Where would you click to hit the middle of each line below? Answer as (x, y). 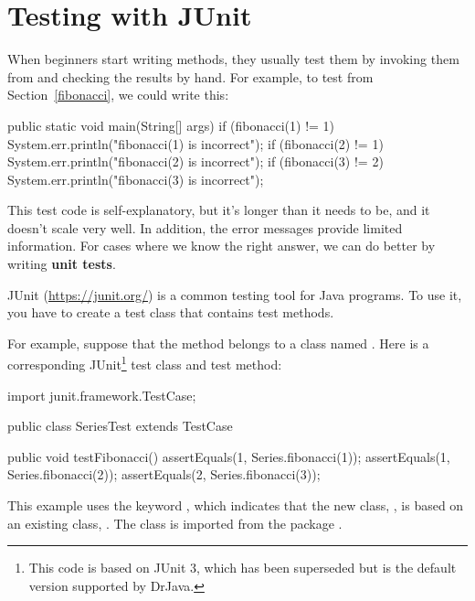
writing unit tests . (62, 264)
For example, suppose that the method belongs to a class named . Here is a (218, 343)
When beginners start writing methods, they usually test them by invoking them (233, 59)
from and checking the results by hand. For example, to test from (190, 76)
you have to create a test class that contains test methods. (171, 312)
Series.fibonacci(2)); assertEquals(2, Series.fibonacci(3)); (164, 474)
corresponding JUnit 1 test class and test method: (145, 363)
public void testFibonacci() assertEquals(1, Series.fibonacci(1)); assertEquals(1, (229, 456)
